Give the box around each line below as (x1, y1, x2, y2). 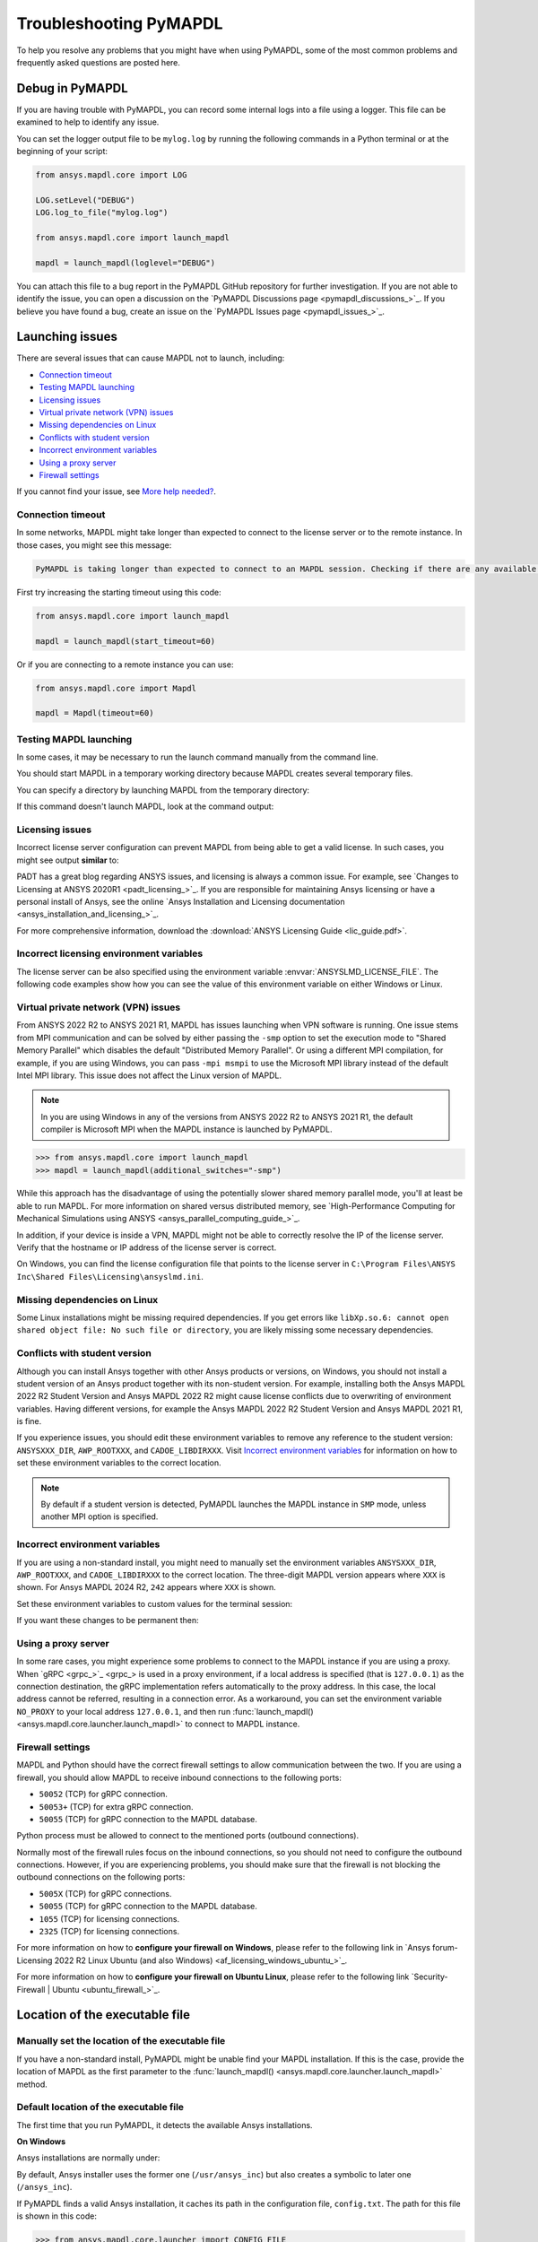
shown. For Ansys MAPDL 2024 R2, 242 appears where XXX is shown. (16, 1582, 277, 1593)
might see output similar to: (16, 855, 119, 865)
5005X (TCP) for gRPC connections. (39, 1888, 172, 1899)
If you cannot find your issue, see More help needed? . (16, 486, 217, 497)
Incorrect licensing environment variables (16, 947, 204, 960)
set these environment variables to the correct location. (16, 1457, 221, 1468)
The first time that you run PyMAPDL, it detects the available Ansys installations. (16, 2119, 313, 2130)
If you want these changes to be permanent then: (16, 1615, 199, 1626)
